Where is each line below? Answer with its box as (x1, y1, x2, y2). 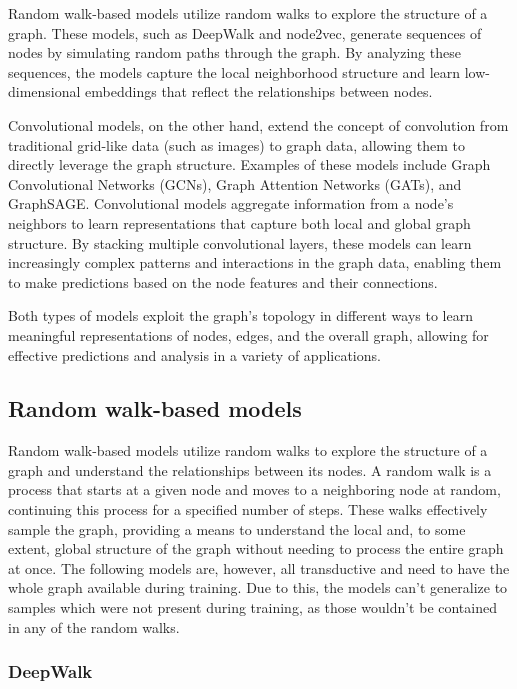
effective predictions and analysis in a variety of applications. (8, 344, 381, 365)
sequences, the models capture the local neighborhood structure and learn (8, 61, 461, 82)
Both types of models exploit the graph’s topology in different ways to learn (8, 305, 473, 326)
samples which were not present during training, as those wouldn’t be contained (8, 597, 497, 618)
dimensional (8, 81, 81, 102)
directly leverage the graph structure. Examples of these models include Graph (8, 154, 491, 175)
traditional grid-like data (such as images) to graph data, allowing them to (8, 134, 465, 155)
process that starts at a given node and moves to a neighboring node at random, (8, 479, 501, 500)
